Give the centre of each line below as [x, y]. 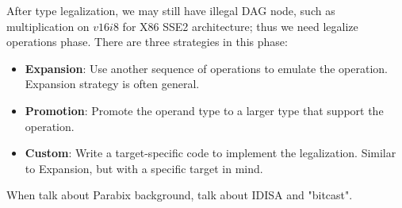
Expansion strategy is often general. [112, 84]
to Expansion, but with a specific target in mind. [144, 168]
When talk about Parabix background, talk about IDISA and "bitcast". [180, 195]
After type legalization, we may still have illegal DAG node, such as [171, 10]
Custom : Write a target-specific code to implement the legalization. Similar [211, 153]
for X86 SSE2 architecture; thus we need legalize [240, 26]
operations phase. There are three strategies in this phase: [147, 42]
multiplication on [48, 26]
